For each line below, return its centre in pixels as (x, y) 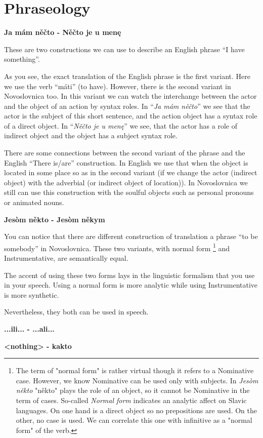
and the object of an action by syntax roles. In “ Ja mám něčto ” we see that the (127, 106)
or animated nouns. (34, 202)
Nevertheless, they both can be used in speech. (76, 312)
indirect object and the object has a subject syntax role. (91, 135)
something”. (22, 59)
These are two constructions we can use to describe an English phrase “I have (124, 49)
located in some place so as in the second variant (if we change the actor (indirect (131, 172)
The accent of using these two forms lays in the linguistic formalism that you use (129, 275)
